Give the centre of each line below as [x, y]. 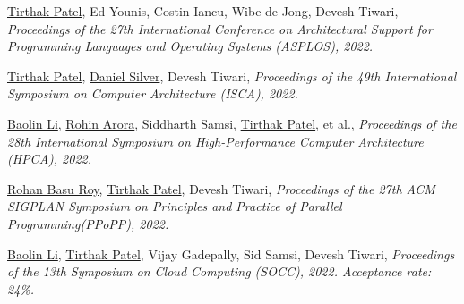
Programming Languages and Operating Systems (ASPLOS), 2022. [190, 46]
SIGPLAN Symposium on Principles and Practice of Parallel [175, 206]
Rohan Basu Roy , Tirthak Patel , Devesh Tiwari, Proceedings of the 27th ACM [221, 188]
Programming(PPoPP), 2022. [88, 223]
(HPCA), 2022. [49, 159]
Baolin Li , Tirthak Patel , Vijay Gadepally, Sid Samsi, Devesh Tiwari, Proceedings [231, 253]
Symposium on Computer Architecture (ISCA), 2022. [153, 93]
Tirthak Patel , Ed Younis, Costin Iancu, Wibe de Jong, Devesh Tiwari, [203, 11]
